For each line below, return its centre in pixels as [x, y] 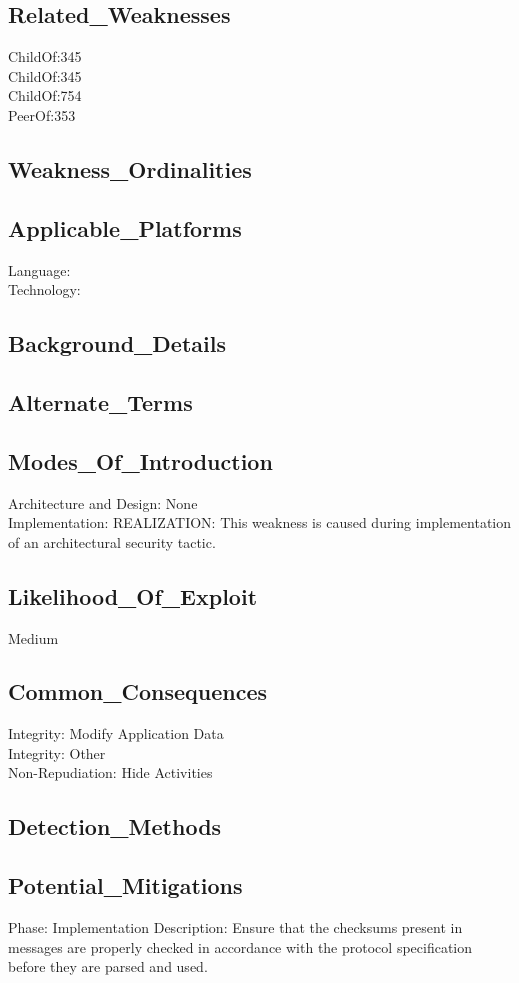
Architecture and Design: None [103, 502]
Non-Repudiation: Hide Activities [110, 772]
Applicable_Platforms [125, 227]
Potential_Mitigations [125, 885]
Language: [39, 269]
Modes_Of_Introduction [140, 460]
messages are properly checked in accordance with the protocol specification [240, 946]
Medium [33, 637]
